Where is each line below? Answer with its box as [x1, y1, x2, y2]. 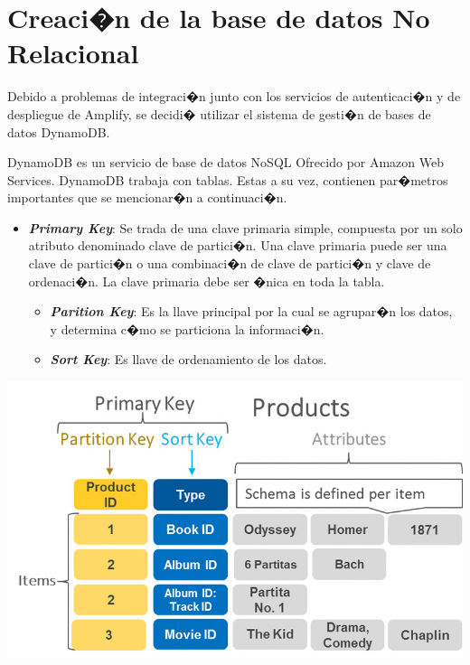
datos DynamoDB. [7, 122, 110, 141]
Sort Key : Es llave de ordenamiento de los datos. [50, 350, 327, 369]
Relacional [7, 34, 139, 71]
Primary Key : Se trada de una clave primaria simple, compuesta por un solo [28, 218, 463, 237]
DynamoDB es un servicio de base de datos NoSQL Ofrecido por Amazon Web [7, 153, 445, 172]
